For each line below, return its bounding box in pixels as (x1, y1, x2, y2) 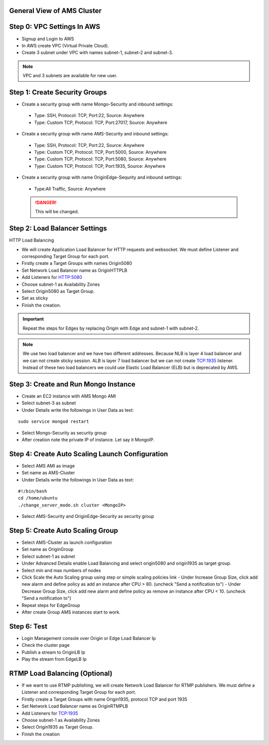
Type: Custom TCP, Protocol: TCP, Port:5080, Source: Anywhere (34, 156, 167, 162)
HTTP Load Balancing (9, 237, 54, 244)
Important (22, 316, 44, 322)
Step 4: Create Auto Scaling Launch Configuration (9, 450, 168, 458)
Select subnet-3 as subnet (21, 400, 76, 406)
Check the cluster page (21, 642, 70, 648)
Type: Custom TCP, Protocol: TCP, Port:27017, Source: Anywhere (34, 120, 167, 125)
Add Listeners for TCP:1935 (21, 710, 78, 716)
